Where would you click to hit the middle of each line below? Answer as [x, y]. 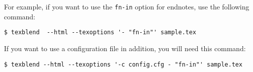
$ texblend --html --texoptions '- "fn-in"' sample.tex [100, 33]
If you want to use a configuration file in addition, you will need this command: [125, 48]
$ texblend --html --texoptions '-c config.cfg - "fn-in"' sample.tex [123, 64]
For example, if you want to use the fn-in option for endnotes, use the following [127, 6]
